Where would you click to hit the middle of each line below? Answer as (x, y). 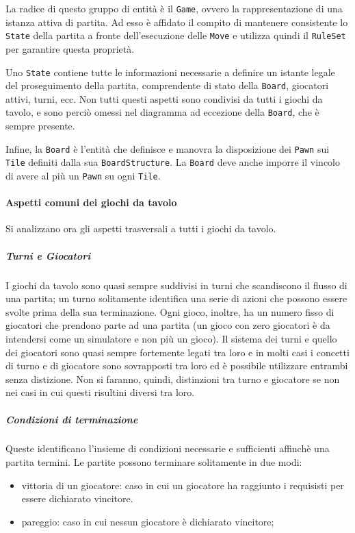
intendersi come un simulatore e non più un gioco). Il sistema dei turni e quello (171, 338)
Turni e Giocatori (48, 255)
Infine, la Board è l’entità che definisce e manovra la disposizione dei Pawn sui (168, 148)
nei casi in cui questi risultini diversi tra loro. (100, 392)
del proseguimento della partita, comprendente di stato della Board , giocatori (167, 85)
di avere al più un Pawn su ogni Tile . (83, 175)
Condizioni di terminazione (72, 419)
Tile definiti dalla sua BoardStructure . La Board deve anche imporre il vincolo (173, 162)
